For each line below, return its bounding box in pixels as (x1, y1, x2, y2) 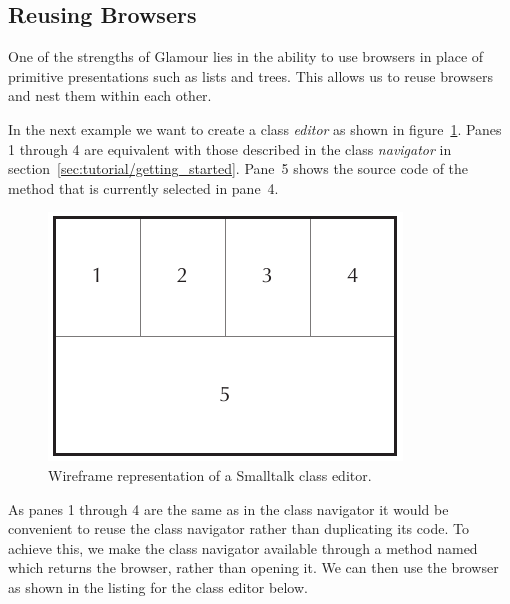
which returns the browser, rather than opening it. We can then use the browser (8, 557, 499, 578)
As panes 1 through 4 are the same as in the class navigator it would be (8, 498, 449, 519)
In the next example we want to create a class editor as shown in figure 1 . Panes (8, 118, 502, 139)
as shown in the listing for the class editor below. (8, 576, 308, 597)
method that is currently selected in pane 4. (8, 177, 279, 198)
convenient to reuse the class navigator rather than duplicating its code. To (8, 518, 469, 539)
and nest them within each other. (8, 85, 212, 106)
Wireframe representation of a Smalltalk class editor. (48, 464, 372, 485)
